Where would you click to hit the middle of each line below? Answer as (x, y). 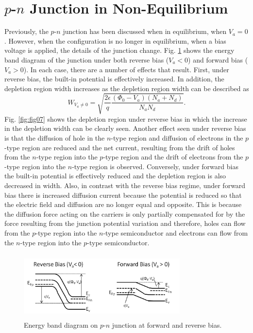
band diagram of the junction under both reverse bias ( (87, 59)
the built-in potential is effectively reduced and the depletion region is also (115, 176)
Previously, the (26, 31)
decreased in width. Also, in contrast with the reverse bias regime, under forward (125, 185)
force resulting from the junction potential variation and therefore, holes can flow (125, 223)
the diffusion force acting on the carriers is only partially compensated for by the (125, 214)
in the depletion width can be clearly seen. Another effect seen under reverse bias (125, 128)
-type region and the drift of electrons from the (173, 157)
